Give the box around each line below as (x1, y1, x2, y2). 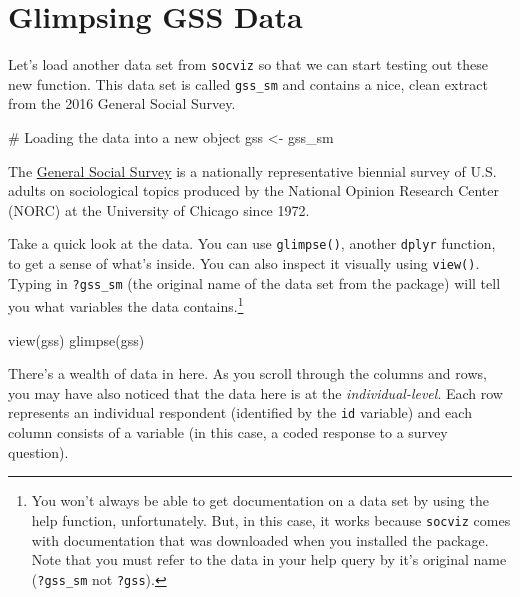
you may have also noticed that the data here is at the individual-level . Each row (8, 382, 503, 403)
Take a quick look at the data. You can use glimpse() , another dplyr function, (8, 233, 496, 254)
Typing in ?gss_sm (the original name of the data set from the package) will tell (8, 272, 501, 293)
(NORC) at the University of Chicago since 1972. (8, 199, 310, 220)
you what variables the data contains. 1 (8, 293, 244, 317)
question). (8, 441, 69, 462)
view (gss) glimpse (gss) (8, 329, 145, 350)
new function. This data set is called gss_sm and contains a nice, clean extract (8, 73, 489, 94)
